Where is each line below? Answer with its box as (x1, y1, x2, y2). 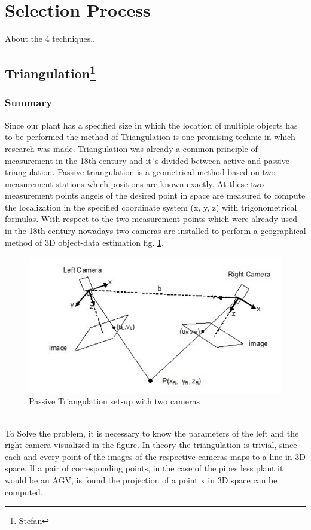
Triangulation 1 (5, 62, 96, 83)
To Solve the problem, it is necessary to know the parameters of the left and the (5, 427, 299, 439)
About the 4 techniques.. (5, 32, 95, 45)
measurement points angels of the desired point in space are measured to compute (5, 189, 306, 202)
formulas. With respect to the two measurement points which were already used (5, 212, 297, 225)
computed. (5, 485, 43, 498)
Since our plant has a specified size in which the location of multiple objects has (5, 118, 298, 131)
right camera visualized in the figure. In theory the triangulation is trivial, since (5, 438, 297, 451)
